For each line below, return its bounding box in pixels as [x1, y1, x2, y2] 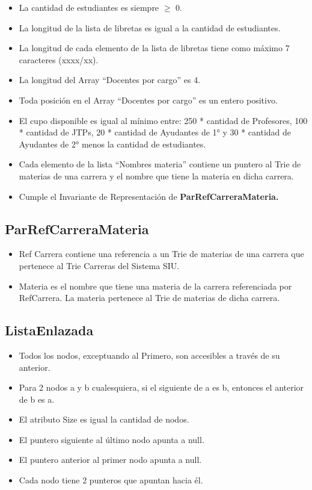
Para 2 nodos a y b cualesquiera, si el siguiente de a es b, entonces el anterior [19, 381, 304, 394]
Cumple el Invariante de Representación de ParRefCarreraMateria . [19, 190, 279, 202]
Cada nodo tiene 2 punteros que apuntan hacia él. [19, 474, 203, 486]
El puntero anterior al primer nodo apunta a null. [19, 453, 202, 466]
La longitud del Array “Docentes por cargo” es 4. [19, 73, 201, 86]
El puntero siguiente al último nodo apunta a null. [19, 433, 204, 445]
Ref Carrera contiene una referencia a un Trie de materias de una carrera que [19, 247, 304, 260]
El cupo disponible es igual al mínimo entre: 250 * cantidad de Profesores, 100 [19, 114, 308, 126]
